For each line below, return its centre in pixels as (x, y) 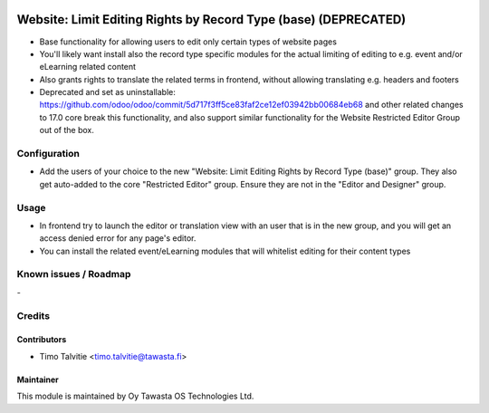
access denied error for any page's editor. (118, 238)
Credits (33, 315)
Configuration (48, 154)
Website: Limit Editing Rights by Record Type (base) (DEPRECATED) (211, 19)
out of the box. (67, 130)
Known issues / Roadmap (74, 274)
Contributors (42, 340)
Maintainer (38, 379)
